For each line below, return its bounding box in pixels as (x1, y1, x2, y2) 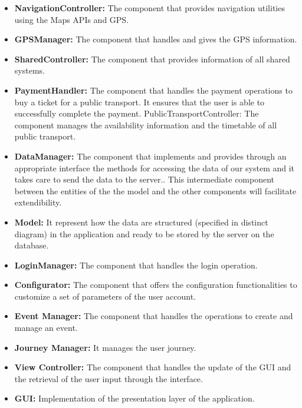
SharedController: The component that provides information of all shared (14, 52, 290, 65)
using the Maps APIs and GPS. (14, 13, 129, 25)
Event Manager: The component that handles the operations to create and (14, 310, 293, 322)
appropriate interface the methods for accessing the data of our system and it (14, 161, 295, 174)
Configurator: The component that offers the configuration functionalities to (14, 278, 297, 291)
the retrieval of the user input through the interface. (14, 372, 203, 384)
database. (14, 239, 49, 251)
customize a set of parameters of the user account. (14, 290, 196, 302)
